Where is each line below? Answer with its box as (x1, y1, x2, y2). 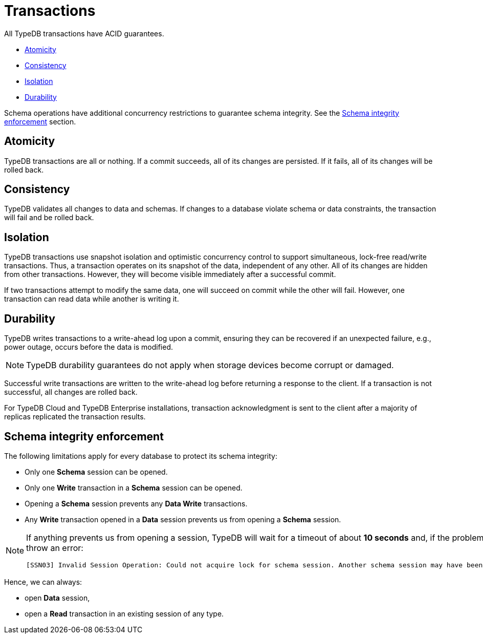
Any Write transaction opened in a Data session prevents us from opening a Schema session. (25, 515, 341, 524)
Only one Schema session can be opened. (25, 467, 168, 476)
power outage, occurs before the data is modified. (4, 343, 173, 352)
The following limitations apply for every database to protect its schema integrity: (4, 451, 278, 460)
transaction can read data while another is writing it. (4, 294, 179, 304)
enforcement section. (4, 117, 76, 126)
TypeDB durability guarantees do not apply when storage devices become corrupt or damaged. (26, 360, 394, 371)
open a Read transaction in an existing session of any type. (25, 609, 224, 618)
